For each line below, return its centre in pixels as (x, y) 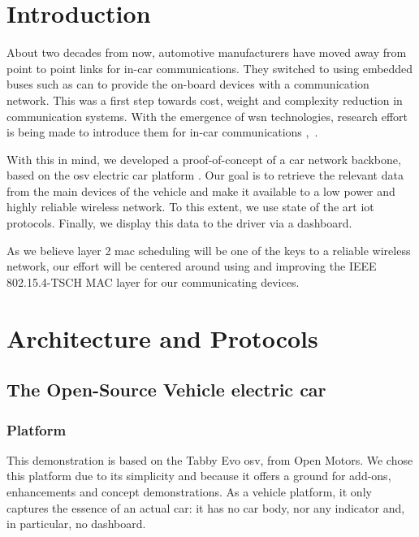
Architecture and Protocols (162, 338)
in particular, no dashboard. (76, 524)
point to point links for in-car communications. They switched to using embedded (210, 68)
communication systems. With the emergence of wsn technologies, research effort (207, 116)
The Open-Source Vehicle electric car (166, 390)
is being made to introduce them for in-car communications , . (162, 132)
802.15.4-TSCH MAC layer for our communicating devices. (153, 281)
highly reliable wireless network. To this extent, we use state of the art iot (190, 207)
